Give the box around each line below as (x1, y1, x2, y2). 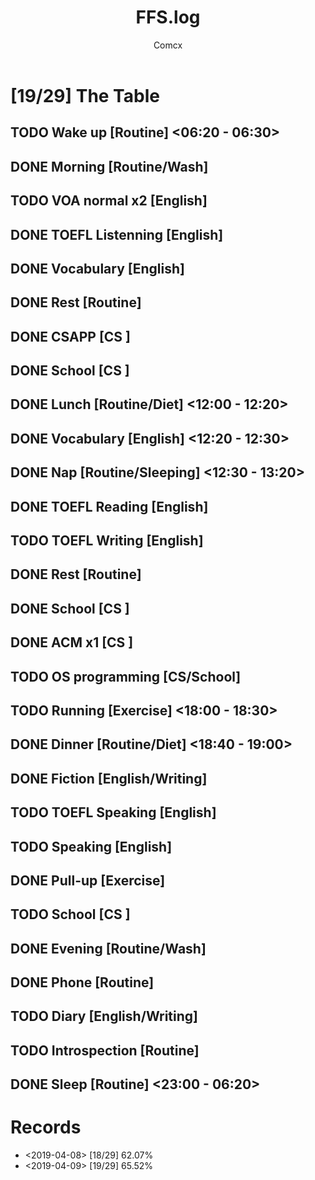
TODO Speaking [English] (10, 838, 173, 855)
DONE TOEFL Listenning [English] (10, 226, 224, 243)
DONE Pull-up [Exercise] (10, 872, 166, 889)
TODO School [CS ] (10, 906, 131, 923)
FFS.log (135, 6, 201, 29)
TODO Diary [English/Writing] (10, 1008, 199, 1025)
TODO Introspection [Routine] (10, 1042, 200, 1059)
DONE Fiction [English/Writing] (10, 770, 208, 787)
